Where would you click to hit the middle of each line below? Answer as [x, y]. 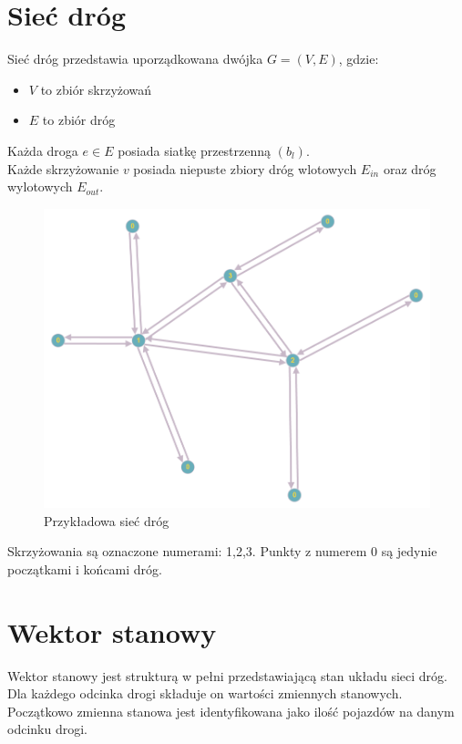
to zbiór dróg [79, 120]
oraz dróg [410, 168]
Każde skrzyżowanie [63, 168]
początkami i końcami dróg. [85, 568]
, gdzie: [359, 59]
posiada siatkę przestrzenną [195, 150]
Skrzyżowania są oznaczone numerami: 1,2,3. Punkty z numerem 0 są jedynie [222, 551]
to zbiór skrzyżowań [96, 89]
